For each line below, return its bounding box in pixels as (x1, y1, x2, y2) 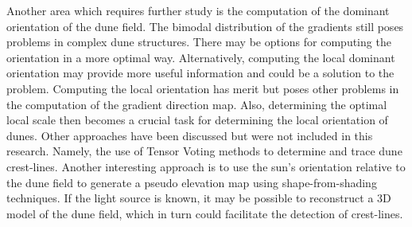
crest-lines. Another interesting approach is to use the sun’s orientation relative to (6, 158, 406, 174)
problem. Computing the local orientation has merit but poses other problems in (6, 80, 399, 96)
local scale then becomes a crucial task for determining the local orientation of (6, 112, 388, 128)
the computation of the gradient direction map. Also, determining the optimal (6, 96, 387, 112)
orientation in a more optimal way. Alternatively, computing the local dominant (6, 49, 395, 65)
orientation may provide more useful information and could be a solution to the (6, 65, 395, 81)
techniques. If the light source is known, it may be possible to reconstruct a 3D (6, 190, 391, 206)
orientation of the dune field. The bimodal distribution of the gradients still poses (6, 18, 404, 34)
